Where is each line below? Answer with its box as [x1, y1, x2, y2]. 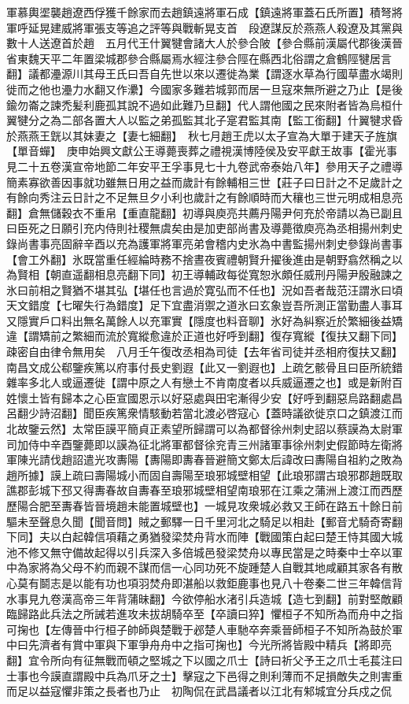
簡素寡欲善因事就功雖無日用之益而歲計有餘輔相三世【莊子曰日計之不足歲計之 [6, 173, 403, 190]
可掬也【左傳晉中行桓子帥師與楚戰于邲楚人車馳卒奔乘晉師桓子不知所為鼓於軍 [6, 621, 403, 637]
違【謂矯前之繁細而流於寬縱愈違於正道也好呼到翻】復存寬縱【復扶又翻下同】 [6, 328, 403, 344]
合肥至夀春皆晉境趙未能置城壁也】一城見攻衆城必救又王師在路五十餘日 [28, 498, 392, 513]
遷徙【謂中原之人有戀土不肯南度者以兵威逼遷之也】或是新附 [83, 374, 392, 391]
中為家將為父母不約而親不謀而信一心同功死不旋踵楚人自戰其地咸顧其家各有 [6, 559, 392, 576]
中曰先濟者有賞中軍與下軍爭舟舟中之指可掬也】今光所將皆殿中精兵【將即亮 [6, 636, 392, 653]
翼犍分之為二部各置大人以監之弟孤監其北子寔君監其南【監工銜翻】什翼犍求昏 [6, 112, 403, 128]
